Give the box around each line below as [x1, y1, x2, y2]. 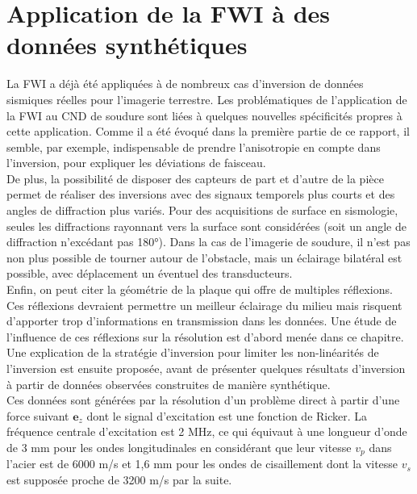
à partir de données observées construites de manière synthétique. [6, 375, 331, 392]
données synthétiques [6, 28, 248, 61]
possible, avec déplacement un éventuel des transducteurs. [6, 265, 293, 282]
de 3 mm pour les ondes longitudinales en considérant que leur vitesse [6, 438, 352, 455]
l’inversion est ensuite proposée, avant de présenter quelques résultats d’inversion [6, 360, 406, 376]
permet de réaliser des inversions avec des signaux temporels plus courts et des [6, 186, 395, 203]
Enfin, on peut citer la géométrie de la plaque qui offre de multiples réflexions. [6, 281, 393, 298]
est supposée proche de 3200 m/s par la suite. [6, 471, 232, 488]
